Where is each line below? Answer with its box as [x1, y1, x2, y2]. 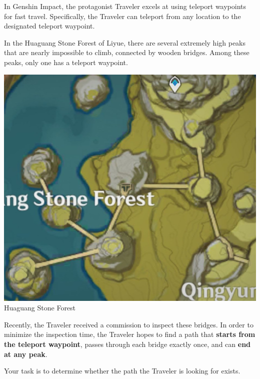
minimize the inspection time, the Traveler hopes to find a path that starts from [4, 329, 255, 339]
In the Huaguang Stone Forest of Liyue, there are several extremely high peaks [4, 37, 246, 48]
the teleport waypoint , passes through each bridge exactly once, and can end [4, 338, 251, 349]
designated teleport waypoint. [4, 21, 95, 31]
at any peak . [4, 348, 47, 359]
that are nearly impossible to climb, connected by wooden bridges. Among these [4, 47, 249, 58]
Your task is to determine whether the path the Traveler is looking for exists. [4, 365, 240, 376]
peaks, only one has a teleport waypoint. [4, 57, 128, 67]
